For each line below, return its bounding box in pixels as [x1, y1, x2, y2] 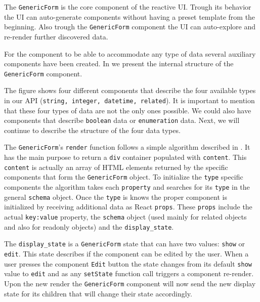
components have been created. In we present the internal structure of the [4, 58, 234, 69]
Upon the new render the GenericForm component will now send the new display [4, 278, 256, 288]
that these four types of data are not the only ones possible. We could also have [4, 105, 251, 115]
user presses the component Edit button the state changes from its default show [4, 258, 252, 269]
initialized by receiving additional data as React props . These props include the [4, 201, 252, 212]
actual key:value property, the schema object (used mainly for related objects [4, 211, 247, 222]
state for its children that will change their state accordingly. [4, 288, 192, 298]
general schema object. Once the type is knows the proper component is [4, 191, 227, 202]
